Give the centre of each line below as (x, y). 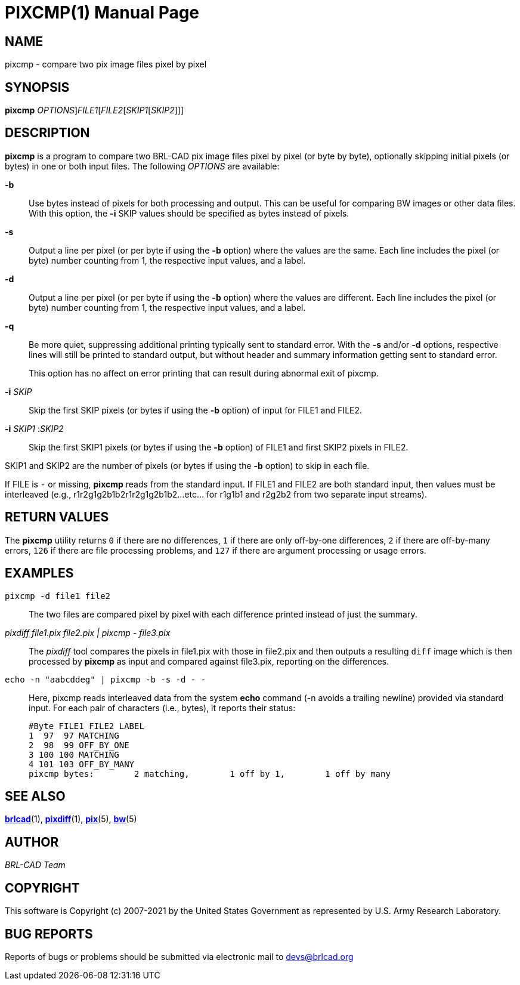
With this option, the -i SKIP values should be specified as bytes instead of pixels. (189, 213)
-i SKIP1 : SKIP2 (34, 428)
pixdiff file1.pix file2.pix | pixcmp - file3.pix (88, 632)
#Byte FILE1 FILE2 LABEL (86, 726)
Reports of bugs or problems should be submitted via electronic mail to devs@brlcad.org (179, 956)
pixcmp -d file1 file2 (58, 596)
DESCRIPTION (47, 133)
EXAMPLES (39, 573)
